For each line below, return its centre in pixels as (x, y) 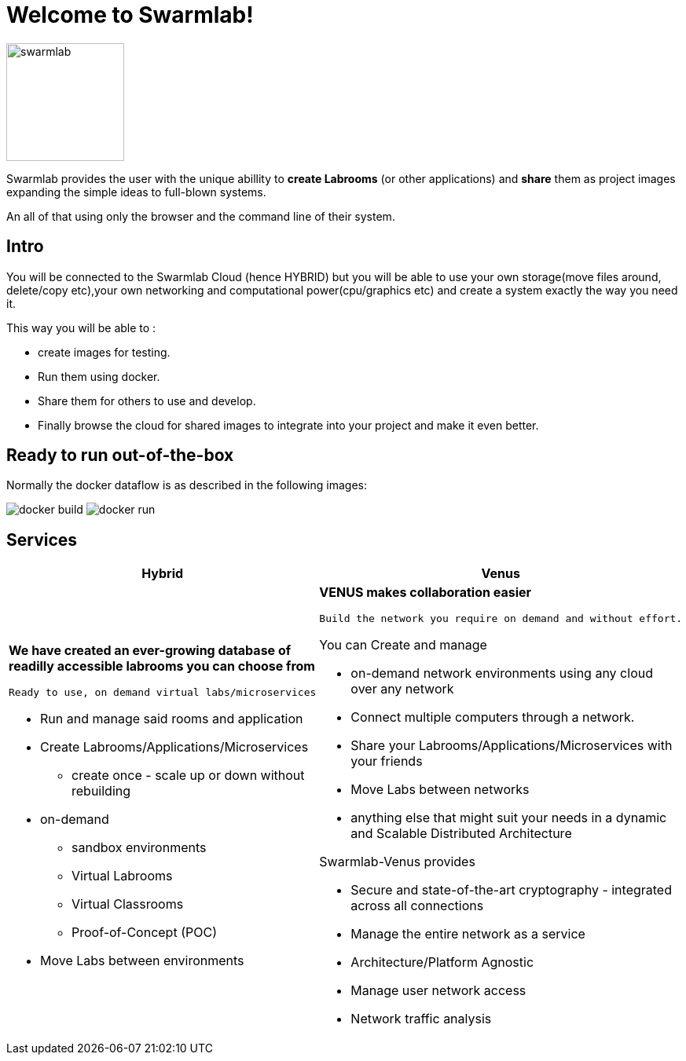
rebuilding (101, 791)
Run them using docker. (99, 376)
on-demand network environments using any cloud (502, 673)
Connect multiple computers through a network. (493, 717)
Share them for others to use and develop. (147, 401)
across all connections (417, 906)
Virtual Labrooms (122, 876)
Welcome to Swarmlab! (130, 15)
